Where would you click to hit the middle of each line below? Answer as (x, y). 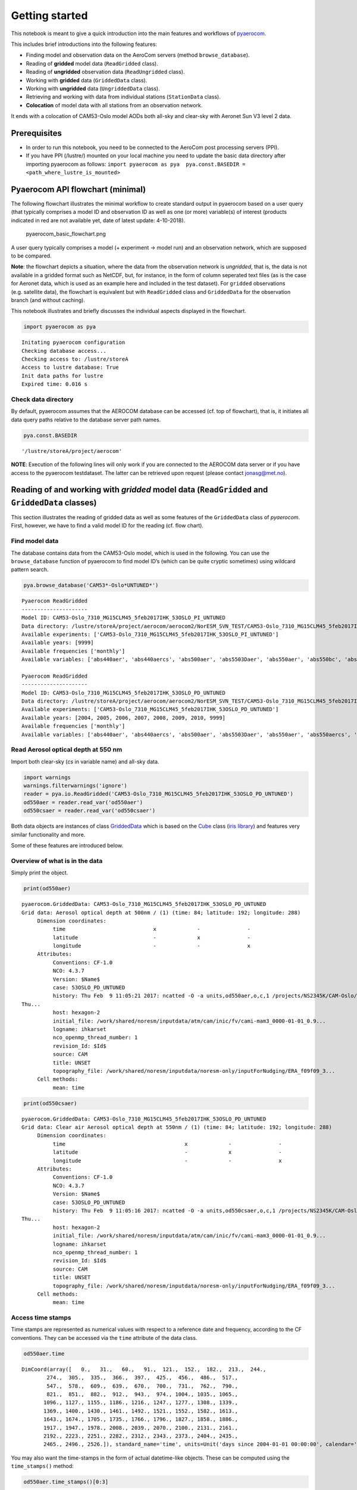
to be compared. (31, 256)
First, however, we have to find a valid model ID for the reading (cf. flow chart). (107, 526)
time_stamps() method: (42, 1466)
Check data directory (42, 399)
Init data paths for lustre (62, 376)
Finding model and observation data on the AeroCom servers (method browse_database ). (138, 55)
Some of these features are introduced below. (67, 846)
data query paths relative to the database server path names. (86, 420)
